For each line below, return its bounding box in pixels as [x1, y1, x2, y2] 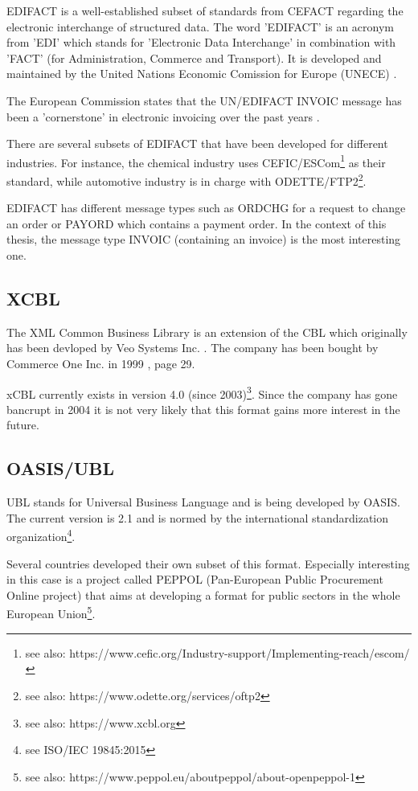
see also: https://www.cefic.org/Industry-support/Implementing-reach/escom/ [25, 644, 410, 661]
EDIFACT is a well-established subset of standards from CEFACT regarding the [6, 2, 404, 18]
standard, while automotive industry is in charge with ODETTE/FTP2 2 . [6, 170, 367, 189]
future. [6, 416, 39, 433]
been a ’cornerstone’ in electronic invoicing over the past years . [6, 108, 320, 125]
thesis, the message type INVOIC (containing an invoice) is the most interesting [6, 231, 401, 248]
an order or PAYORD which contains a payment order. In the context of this [6, 215, 387, 232]
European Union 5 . [6, 603, 96, 622]
